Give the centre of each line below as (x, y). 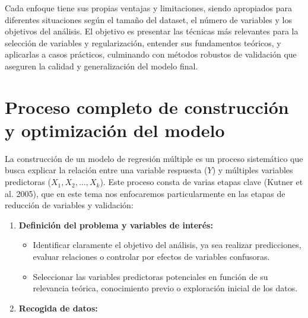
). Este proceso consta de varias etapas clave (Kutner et (201, 182)
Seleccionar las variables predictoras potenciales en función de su (150, 276)
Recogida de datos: (58, 308)
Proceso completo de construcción (147, 106)
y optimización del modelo (115, 130)
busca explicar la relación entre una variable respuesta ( (106, 170)
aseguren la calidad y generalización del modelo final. (101, 66)
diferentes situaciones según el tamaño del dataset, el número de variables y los (148, 19)
